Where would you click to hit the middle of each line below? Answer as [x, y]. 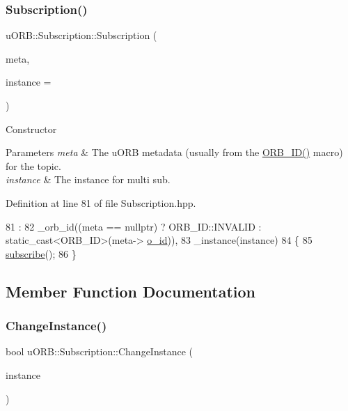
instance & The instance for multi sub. [88, 179]
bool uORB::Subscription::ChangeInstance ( [99, 351]
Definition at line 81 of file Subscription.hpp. [101, 202]
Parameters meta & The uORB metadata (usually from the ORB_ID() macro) [174, 152]
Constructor [31, 129]
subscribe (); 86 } [41, 253]
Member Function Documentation [131, 291]
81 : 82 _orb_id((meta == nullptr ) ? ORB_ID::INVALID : [134, 226]
